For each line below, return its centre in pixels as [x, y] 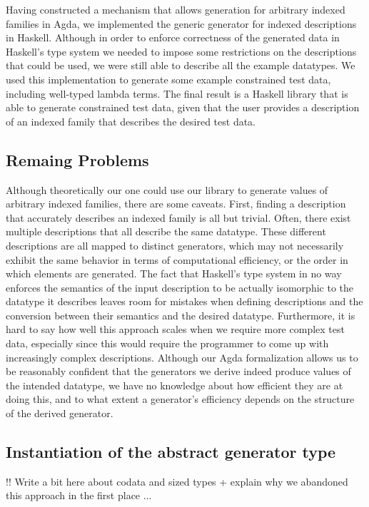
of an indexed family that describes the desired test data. [131, 121]
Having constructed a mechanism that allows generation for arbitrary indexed [176, 9]
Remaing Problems [77, 159]
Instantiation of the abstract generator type [171, 452]
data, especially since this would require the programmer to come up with [167, 343]
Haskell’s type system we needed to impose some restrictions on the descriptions [181, 51]
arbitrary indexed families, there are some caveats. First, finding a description [176, 204]
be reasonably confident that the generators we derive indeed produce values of [178, 371]
